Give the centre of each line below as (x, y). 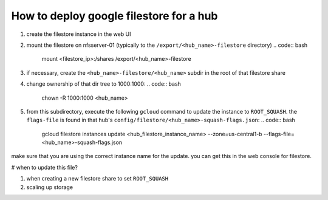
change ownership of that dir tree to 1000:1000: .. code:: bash (104, 84)
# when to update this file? (45, 167)
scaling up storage (50, 187)
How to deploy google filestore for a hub (114, 16)
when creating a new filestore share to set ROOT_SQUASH (97, 179)
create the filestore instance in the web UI (79, 34)
